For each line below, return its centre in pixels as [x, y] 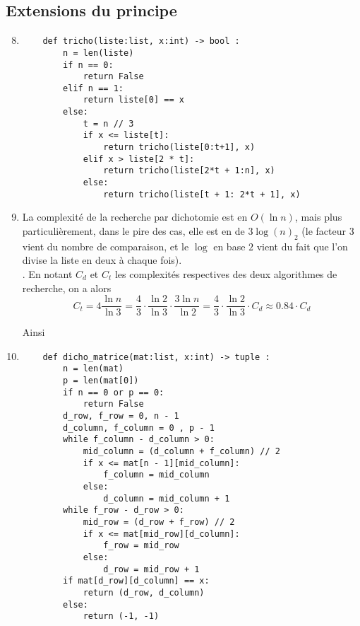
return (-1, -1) [121, 616]
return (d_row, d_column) [144, 592]
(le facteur [324, 230]
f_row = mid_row [141, 546]
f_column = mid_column [156, 475]
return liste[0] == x [133, 100]
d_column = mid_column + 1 [167, 498]
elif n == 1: [93, 88]
